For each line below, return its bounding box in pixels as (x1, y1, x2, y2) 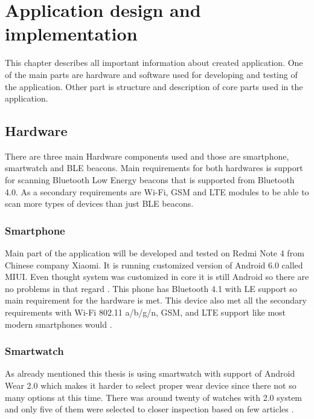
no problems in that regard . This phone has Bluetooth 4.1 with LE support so (5, 282, 297, 294)
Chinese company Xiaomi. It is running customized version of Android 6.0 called (5, 258, 303, 271)
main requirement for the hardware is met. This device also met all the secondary (5, 294, 307, 307)
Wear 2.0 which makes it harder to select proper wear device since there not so (5, 379, 296, 392)
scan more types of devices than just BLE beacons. (5, 197, 194, 210)
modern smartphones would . (5, 317, 112, 330)
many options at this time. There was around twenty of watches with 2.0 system (5, 391, 303, 403)
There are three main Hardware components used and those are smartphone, (5, 149, 289, 162)
